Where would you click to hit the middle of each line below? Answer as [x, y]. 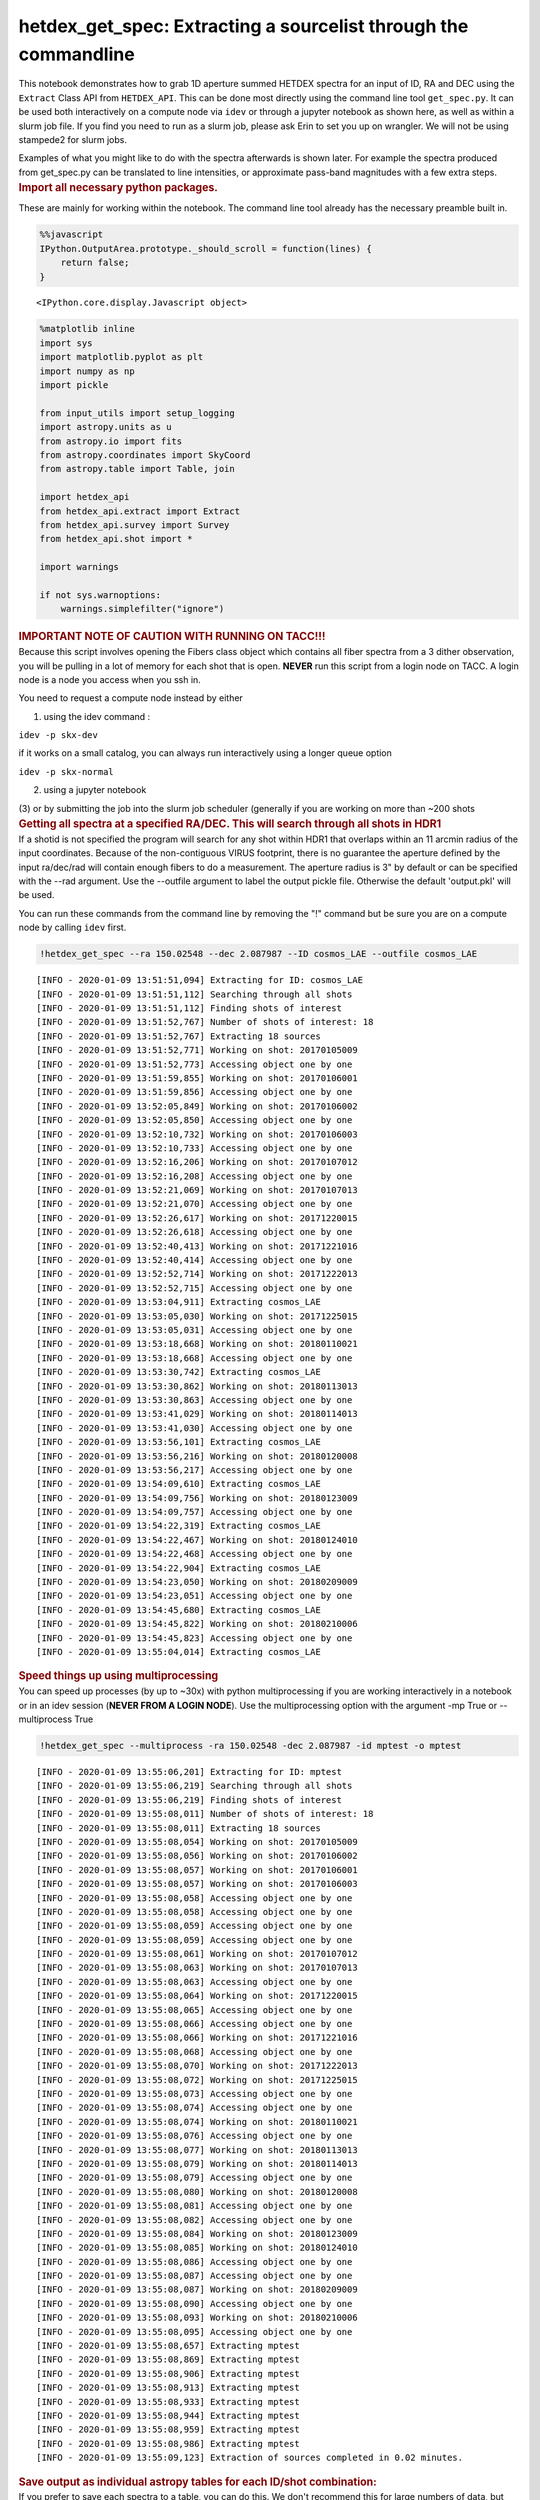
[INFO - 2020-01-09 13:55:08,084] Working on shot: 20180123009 [197, 2233]
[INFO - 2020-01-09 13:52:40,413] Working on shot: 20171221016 [197, 1246]
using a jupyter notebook [95, 790]
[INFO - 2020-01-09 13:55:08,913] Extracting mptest [168, 2388]
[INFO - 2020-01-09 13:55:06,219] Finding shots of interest [189, 1799]
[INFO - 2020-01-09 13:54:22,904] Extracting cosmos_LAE [179, 1568]
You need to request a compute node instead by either [131, 698]
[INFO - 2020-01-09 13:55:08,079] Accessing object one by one [194, 2178]
